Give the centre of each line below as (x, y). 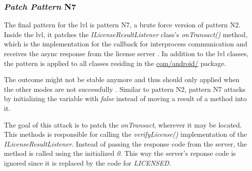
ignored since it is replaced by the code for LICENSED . (88, 162)
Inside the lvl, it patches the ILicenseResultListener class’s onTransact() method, (126, 34)
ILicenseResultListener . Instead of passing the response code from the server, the (126, 143)
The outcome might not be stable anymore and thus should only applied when (122, 79)
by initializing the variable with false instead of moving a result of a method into (126, 98)
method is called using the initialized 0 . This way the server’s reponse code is (120, 153)
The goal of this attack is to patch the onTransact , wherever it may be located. (123, 124)
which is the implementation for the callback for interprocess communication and (126, 44)
